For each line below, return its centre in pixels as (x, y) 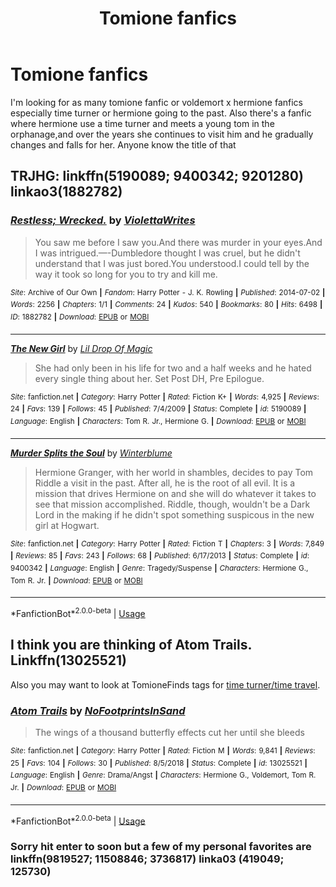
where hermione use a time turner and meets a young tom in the (142, 123)
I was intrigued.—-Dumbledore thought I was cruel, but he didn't (167, 253)
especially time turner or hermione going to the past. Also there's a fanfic (161, 113)
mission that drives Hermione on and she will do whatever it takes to (175, 493)
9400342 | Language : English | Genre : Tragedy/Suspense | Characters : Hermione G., (159, 568)
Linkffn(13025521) (68, 660)
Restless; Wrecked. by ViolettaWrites (103, 220)
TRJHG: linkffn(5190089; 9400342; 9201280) (157, 176)
